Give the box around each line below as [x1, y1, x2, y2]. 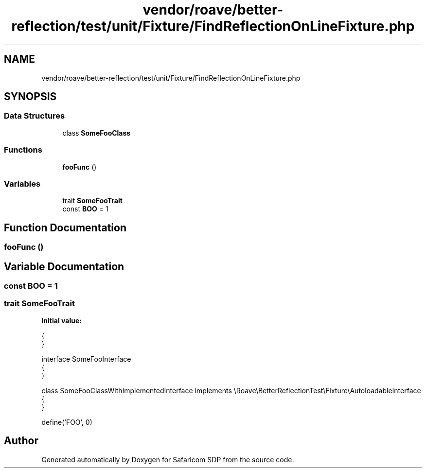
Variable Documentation [4, 260, 124, 273]
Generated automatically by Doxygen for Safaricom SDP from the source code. [41, 455, 294, 464]
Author [4, 435, 38, 447]
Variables [4, 178, 41, 189]
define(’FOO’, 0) [41, 418, 92, 426]
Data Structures [4, 111, 65, 121]
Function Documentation [4, 221, 126, 234]
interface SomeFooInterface [41, 354, 131, 363]
